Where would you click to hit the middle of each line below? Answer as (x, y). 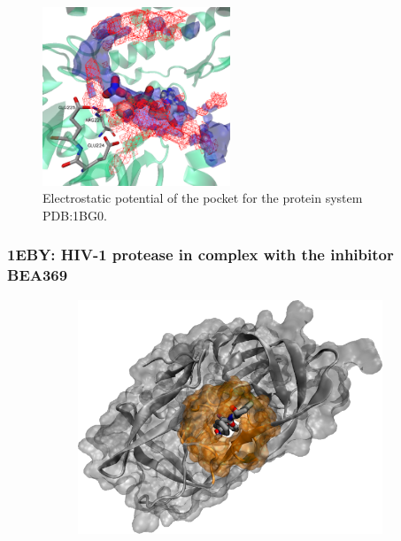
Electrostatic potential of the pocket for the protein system (203, 198)
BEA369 (38, 275)
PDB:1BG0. (75, 215)
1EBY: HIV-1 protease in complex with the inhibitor (200, 255)
